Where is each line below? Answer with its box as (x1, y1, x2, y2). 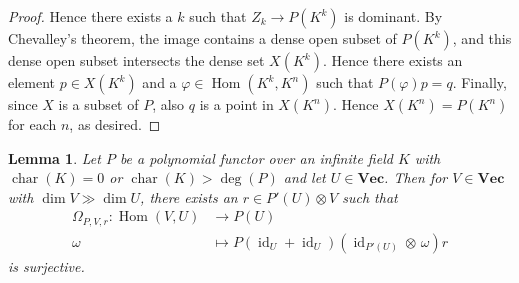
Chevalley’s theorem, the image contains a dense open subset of (8, 28, 397, 48)
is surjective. (8, 255, 85, 276)
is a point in (199, 94, 274, 114)
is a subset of (58, 94, 139, 114)
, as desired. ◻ (69, 114, 161, 134)
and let (283, 167, 326, 188)
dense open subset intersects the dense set (8, 50, 265, 70)
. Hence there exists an (322, 50, 463, 70)
